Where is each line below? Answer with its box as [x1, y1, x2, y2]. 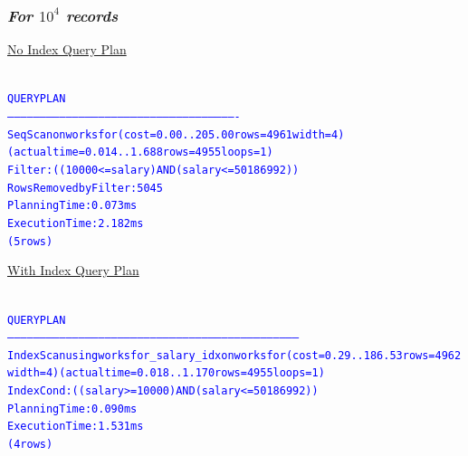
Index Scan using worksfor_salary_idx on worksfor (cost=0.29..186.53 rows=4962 [7, 348, 462, 362]
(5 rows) [7, 234, 53, 248]
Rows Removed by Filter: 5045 [7, 181, 163, 195]
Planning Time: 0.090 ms [7, 402, 138, 415]
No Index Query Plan [7, 40, 127, 59]
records [65, 4, 119, 26]
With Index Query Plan [7, 261, 139, 280]
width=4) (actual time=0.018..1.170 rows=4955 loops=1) [7, 366, 325, 380]
